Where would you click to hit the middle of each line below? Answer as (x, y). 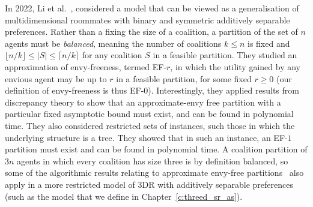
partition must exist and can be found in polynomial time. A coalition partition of (156, 149)
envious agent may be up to (56, 78)
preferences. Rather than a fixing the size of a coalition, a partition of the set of (151, 31)
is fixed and (269, 43)
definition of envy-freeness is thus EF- (74, 90)
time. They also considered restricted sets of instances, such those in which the (150, 125)
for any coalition (112, 55)
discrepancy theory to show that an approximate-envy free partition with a (143, 102)
